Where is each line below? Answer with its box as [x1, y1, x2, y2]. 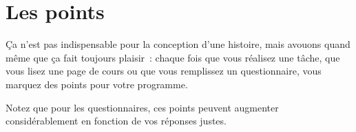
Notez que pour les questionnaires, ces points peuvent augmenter [6, 100, 279, 114]
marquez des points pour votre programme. [6, 77, 188, 91]
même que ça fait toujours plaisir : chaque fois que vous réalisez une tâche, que [6, 50, 340, 64]
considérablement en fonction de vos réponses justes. [6, 114, 227, 128]
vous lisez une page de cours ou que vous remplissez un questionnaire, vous [6, 64, 322, 78]
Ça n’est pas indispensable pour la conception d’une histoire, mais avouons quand [6, 37, 350, 51]
